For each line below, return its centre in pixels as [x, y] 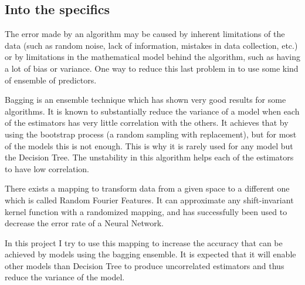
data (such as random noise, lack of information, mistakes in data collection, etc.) [151, 45]
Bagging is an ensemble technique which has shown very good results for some [145, 100]
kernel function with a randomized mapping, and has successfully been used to [146, 211]
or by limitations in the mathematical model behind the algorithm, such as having [152, 57]
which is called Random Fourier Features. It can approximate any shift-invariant [149, 199]
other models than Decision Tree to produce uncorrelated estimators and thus [145, 265]
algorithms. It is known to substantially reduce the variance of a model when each [152, 111]
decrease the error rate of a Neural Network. [84, 223]
